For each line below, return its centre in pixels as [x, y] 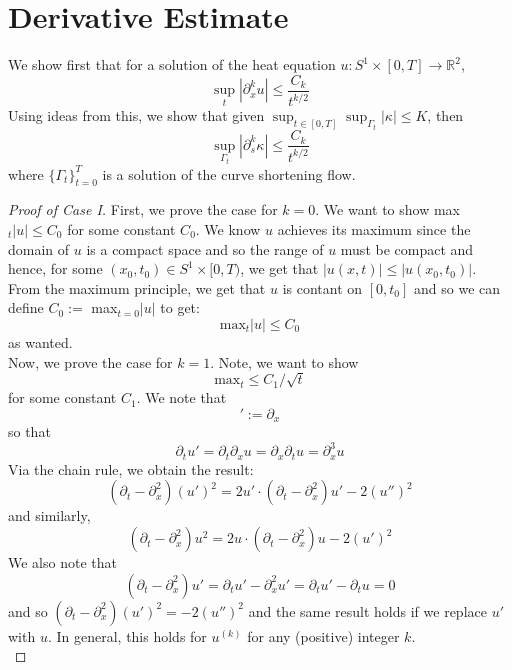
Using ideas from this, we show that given [136, 115]
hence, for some [55, 268]
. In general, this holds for [127, 635]
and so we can [457, 287]
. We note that [181, 397]
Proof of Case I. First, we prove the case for [143, 209]
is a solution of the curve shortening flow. [229, 173]
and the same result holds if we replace [367, 610]
